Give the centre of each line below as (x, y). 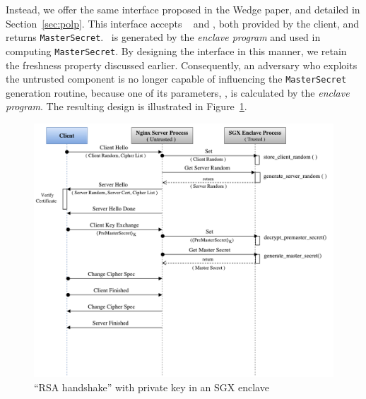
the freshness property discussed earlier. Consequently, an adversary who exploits (182, 65)
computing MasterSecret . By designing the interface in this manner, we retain (176, 50)
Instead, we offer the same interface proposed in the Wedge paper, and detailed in (183, 9)
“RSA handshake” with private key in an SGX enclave (152, 387)
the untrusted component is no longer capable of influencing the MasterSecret (176, 79)
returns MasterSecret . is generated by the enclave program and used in (163, 37)
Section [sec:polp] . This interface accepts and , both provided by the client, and (183, 23)
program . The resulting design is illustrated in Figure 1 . (126, 106)
